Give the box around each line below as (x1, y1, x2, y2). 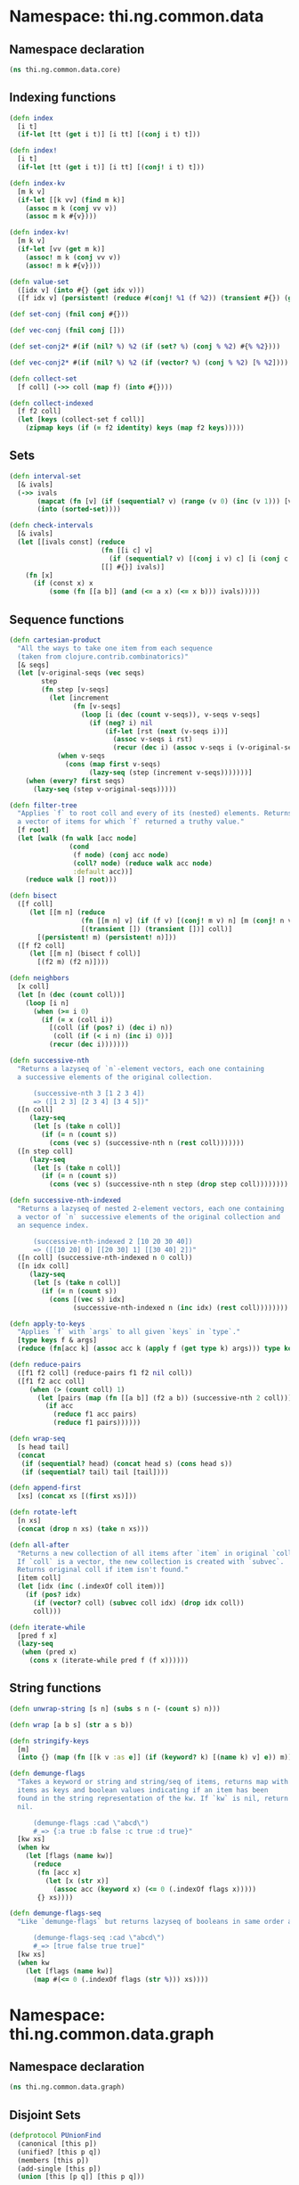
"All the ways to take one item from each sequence (17, 643, 214, 652)
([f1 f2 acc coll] (17, 1377, 86, 1386)
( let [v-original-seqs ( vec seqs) (17, 668, 145, 678)
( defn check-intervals (9, 521, 93, 530)
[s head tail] (17, 1442, 69, 1452)
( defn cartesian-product (9, 635, 101, 644)
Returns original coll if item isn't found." (17, 1566, 190, 1575)
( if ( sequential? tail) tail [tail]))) (20, 1468, 169, 1477)
